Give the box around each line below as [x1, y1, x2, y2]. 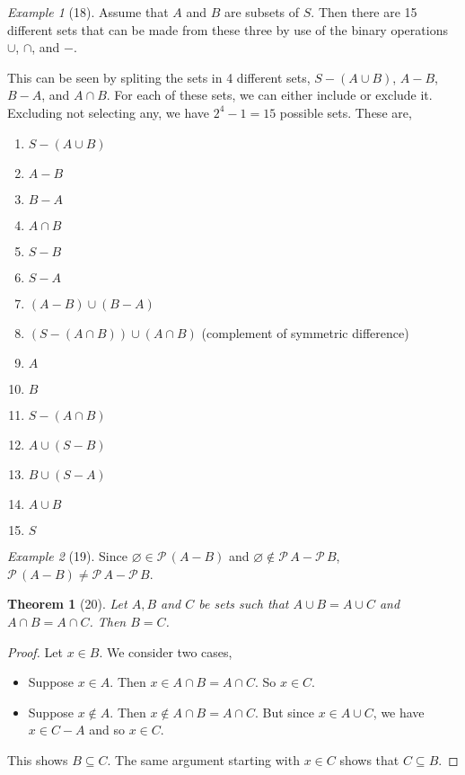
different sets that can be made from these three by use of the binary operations [7, 20, 448, 39]
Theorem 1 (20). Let [7, 594, 127, 613]
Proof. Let [7, 642, 63, 661]
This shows [7, 750, 68, 769]
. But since [254, 702, 314, 721]
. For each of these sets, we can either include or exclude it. [106, 85, 433, 104]
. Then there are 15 [311, 3, 417, 21]
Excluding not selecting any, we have [7, 102, 210, 121]
